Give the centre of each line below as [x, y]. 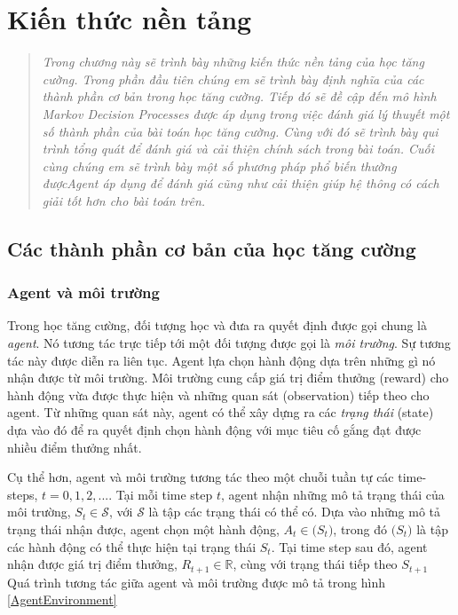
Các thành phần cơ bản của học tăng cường [212, 248]
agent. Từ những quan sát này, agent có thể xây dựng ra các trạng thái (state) [221, 412]
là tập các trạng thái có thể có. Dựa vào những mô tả [295, 512]
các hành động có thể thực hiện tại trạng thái [132, 546]
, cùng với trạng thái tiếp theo [315, 564]
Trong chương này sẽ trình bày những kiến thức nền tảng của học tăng [233, 62]
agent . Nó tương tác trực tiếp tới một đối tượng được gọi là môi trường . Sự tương [229, 343]
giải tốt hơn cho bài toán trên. [124, 200]
